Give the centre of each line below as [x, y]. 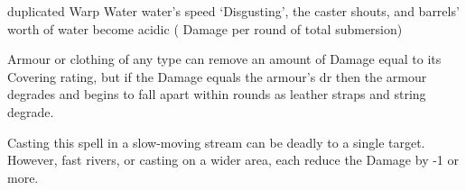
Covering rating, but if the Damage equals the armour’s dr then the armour [217, 76]
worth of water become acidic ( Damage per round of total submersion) [205, 28]
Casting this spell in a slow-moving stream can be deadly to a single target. [216, 142]
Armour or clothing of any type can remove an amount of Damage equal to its [224, 59]
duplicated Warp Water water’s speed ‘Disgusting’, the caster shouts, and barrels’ [233, 11]
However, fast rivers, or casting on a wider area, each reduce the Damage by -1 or [233, 160]
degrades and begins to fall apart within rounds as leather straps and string [217, 94]
